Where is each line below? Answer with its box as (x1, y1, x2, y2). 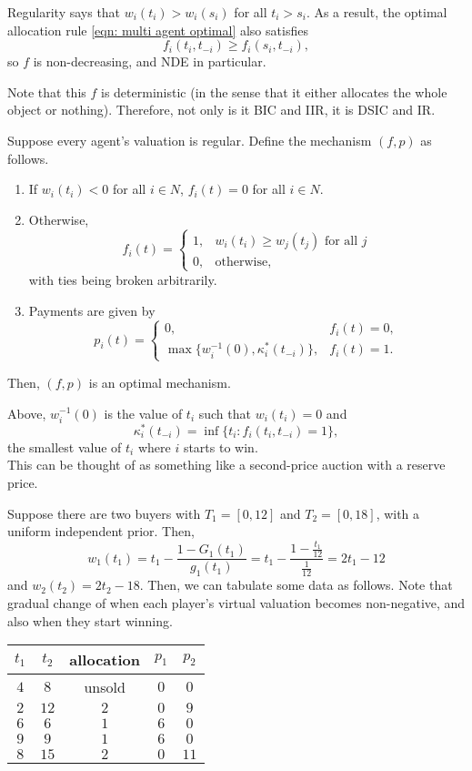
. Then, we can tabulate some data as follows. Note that (139, 575, 453, 594)
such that (198, 403, 251, 422)
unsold (84, 676, 126, 698)
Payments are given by (28, 300, 156, 320)
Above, (7, 403, 46, 422)
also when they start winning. (7, 611, 173, 630)
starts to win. (183, 437, 258, 456)
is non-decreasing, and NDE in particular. (33, 52, 266, 71)
